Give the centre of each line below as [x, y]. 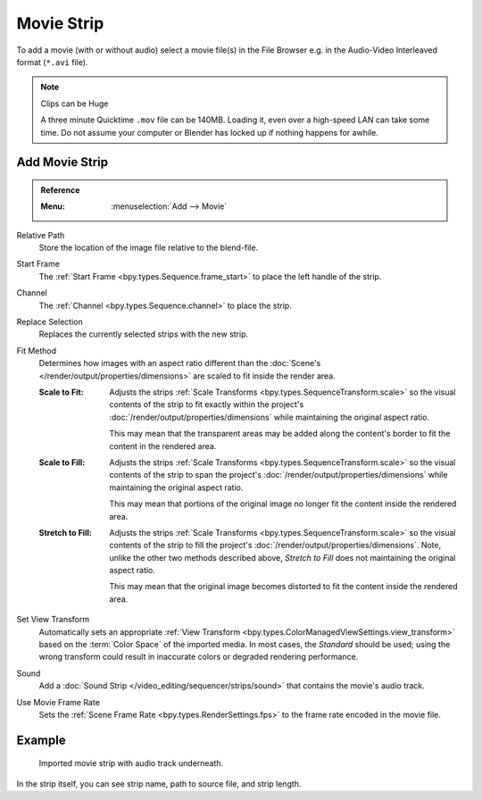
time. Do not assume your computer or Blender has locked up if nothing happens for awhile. [209, 132]
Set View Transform [53, 620]
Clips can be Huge [75, 104]
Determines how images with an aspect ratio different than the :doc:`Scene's [180, 363]
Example [41, 740]
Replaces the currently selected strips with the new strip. [144, 334]
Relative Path [41, 235]
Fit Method [37, 350]
